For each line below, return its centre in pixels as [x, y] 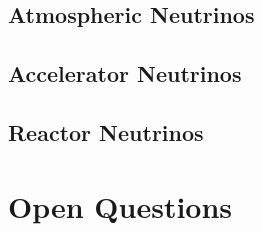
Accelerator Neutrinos [125, 73]
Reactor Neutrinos [106, 131]
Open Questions [120, 205]
